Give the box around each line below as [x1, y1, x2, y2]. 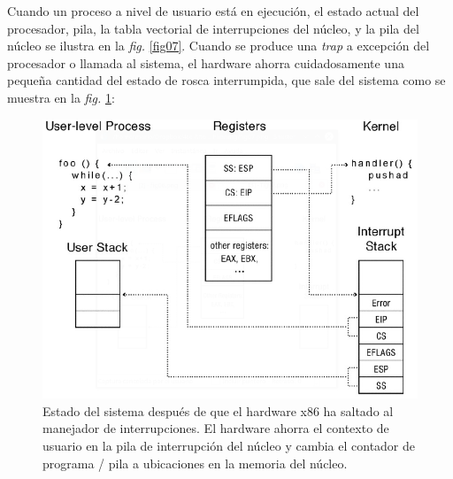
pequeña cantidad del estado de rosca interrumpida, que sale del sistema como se [7, 71, 446, 89]
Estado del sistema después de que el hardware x [42, 401, 307, 420]
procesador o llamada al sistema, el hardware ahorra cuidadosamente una [7, 53, 404, 72]
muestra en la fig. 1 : [7, 88, 115, 106]
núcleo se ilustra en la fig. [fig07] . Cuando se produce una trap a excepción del [7, 36, 430, 55]
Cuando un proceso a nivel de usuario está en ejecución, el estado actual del [7, 2, 419, 19]
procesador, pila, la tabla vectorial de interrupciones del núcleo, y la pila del [7, 19, 419, 37]
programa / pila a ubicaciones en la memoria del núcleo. [42, 453, 348, 472]
